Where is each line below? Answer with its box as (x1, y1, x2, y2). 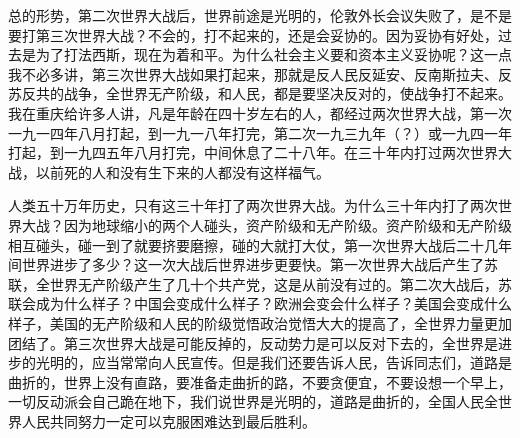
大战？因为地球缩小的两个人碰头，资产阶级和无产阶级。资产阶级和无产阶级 (21, 214, 512, 235)
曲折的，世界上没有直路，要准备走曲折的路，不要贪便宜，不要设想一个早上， (8, 371, 512, 392)
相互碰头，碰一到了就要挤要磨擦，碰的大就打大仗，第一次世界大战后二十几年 (8, 234, 512, 255)
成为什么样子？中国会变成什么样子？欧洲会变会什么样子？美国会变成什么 (35, 293, 512, 314)
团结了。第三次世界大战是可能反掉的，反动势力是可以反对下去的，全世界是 (8, 332, 498, 353)
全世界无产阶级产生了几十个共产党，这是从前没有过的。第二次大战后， (35, 273, 498, 294)
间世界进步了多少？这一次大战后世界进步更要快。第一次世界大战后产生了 (8, 254, 484, 275)
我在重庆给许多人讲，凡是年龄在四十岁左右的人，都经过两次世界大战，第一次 (8, 102, 512, 123)
